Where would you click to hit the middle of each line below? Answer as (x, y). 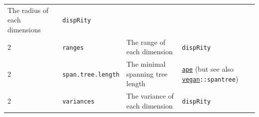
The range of (146, 42)
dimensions (24, 29)
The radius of (28, 10)
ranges (73, 48)
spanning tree (147, 73)
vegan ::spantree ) (210, 78)
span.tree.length (91, 74)
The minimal (146, 64)
